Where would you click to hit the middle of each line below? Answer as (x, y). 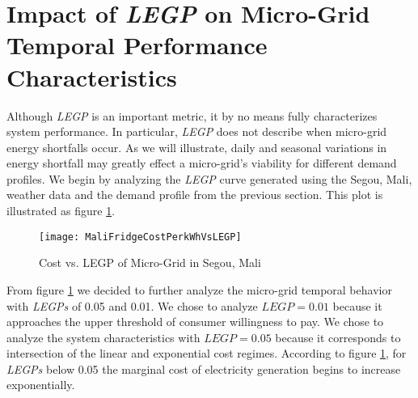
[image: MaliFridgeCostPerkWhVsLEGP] (140, 237)
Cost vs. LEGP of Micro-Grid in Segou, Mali (150, 263)
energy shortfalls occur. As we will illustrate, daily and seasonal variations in (197, 147)
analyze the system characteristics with (103, 337)
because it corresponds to (338, 337)
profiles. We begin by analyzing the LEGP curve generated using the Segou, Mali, (209, 178)
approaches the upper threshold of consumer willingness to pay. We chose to (195, 322)
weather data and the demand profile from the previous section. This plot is (195, 195)
